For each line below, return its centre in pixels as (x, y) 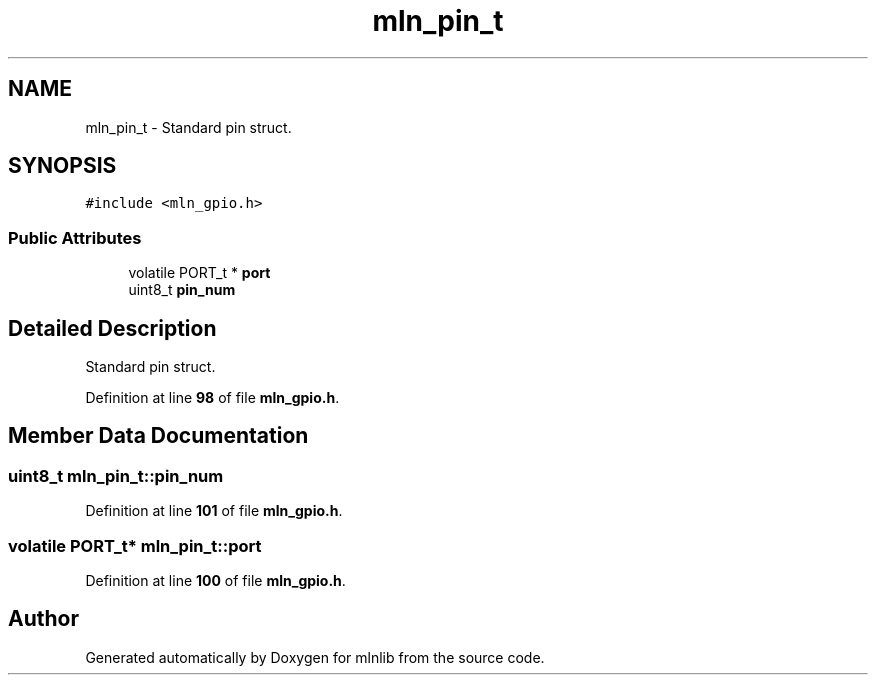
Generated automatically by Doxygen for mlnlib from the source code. (315, 657)
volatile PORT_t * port (199, 273)
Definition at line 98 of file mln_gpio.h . (212, 398)
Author (43, 619)
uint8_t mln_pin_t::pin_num (116, 475)
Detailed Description (112, 328)
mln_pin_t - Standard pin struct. (188, 127)
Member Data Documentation (158, 436)
